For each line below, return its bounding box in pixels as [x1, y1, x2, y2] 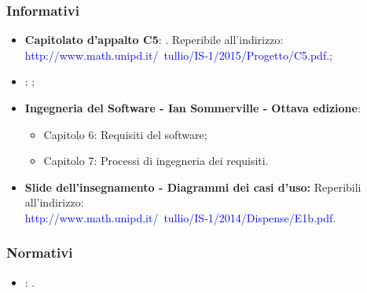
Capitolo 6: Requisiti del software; [43, 126, 207, 142]
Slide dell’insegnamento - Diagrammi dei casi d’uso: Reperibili [24, 178, 361, 195]
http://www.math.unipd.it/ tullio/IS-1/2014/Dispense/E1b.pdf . [24, 209, 336, 225]
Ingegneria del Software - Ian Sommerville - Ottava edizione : [24, 100, 361, 115]
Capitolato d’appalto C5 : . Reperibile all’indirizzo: [24, 31, 284, 48]
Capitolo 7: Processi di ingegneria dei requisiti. [43, 152, 269, 169]
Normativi [6, 243, 73, 262]
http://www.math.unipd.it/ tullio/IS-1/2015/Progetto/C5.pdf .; [24, 46, 332, 63]
